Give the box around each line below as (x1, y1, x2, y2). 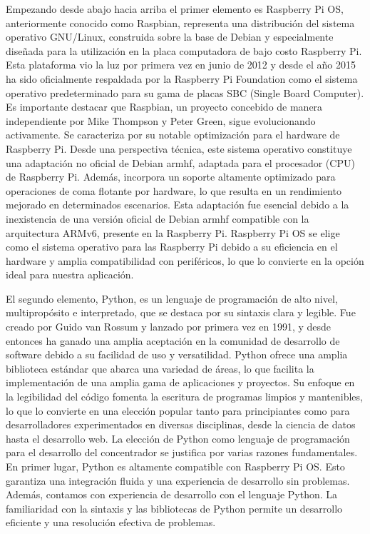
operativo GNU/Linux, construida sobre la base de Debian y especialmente (6, 29, 334, 44)
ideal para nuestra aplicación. (6, 267, 134, 282)
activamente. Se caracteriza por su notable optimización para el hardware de (6, 127, 340, 142)
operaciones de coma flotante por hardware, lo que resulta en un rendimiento (6, 183, 341, 198)
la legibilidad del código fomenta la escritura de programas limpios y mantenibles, (6, 389, 363, 404)
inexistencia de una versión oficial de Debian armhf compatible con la (6, 211, 309, 226)
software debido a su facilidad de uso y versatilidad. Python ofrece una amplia (6, 347, 348, 362)
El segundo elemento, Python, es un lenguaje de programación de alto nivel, (6, 291, 338, 306)
